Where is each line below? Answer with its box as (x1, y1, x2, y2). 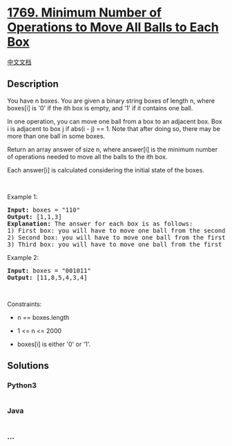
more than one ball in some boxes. (7, 132, 106, 140)
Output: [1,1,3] (7, 212, 62, 221)
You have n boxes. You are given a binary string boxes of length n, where (7, 97, 215, 105)
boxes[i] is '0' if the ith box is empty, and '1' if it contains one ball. (7, 103, 193, 112)
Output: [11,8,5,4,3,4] (7, 274, 88, 281)
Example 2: (7, 253, 39, 261)
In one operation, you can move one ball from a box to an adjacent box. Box (7, 117, 222, 125)
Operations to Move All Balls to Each (7, 19, 219, 35)
